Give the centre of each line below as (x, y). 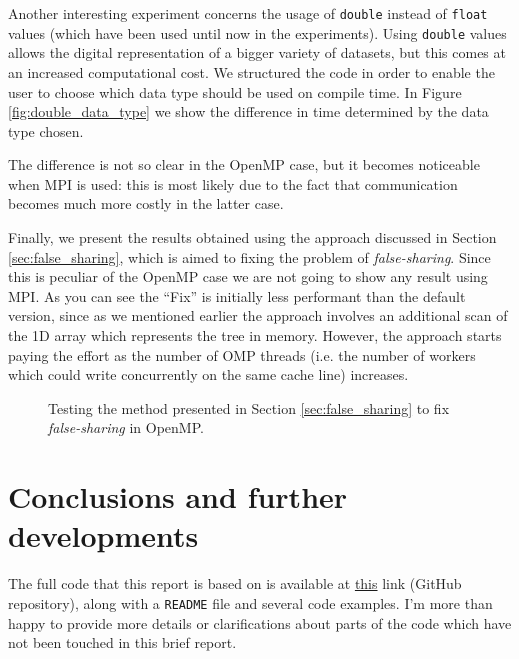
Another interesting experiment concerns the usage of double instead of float (248, 13)
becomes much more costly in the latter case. (146, 203)
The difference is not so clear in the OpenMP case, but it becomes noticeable (244, 164)
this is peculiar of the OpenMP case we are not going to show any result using (248, 276)
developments (103, 535)
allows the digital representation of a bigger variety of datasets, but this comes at (257, 52)
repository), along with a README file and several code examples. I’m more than (250, 602)
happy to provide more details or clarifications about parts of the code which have (260, 622)
